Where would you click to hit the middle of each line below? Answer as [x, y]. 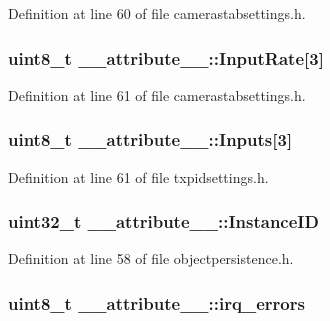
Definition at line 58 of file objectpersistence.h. [151, 258]
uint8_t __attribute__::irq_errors [156, 302]
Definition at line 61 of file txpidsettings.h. [138, 176]
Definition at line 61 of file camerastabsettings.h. [157, 94]
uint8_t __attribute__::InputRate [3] [166, 57]
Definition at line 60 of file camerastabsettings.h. [157, 13]
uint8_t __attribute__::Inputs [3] [150, 139]
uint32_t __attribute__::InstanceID [163, 221]
